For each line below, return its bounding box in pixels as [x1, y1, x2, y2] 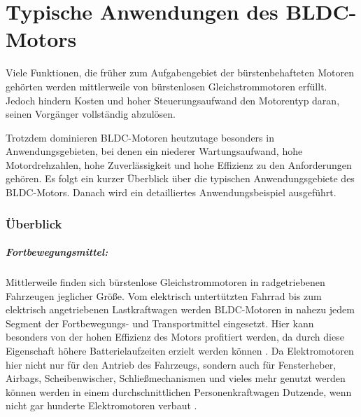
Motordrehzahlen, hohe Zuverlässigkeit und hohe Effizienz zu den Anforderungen [6, 157, 352, 172]
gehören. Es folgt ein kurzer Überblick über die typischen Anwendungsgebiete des [6, 171, 355, 186]
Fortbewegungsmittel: [6, 245, 108, 259]
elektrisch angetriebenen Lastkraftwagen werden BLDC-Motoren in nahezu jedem [6, 302, 355, 317]
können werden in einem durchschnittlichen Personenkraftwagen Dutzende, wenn [6, 384, 352, 399]
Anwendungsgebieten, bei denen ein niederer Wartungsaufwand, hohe [6, 144, 303, 158]
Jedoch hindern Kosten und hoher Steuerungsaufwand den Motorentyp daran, [6, 93, 340, 107]
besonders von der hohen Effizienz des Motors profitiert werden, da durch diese [6, 329, 344, 344]
